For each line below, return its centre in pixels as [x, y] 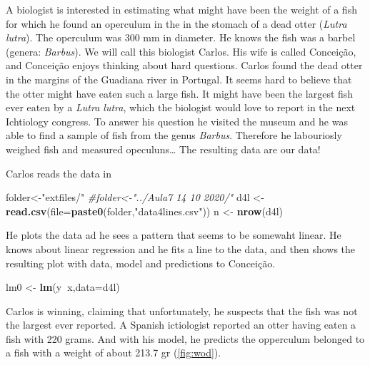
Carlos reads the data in [59, 173]
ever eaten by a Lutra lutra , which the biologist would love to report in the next [181, 107]
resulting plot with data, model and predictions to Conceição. [141, 263]
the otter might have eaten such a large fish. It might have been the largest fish [180, 93]
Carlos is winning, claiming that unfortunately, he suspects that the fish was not [182, 310]
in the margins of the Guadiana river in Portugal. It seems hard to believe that [179, 79]
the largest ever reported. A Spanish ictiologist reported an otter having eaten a [181, 325]
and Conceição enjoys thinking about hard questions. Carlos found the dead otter [184, 65]
